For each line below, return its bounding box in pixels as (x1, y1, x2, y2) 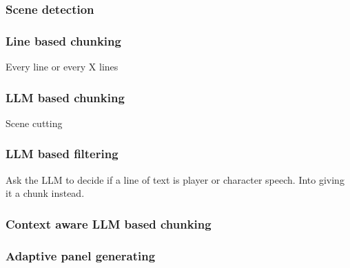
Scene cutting (6, 115, 63, 130)
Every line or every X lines (6, 59, 119, 74)
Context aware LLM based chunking (6, 215, 212, 232)
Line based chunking (6, 32, 121, 49)
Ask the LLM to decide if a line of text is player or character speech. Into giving (6, 172, 344, 186)
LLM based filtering (6, 145, 119, 162)
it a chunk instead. (6, 186, 85, 200)
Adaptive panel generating (6, 247, 156, 264)
